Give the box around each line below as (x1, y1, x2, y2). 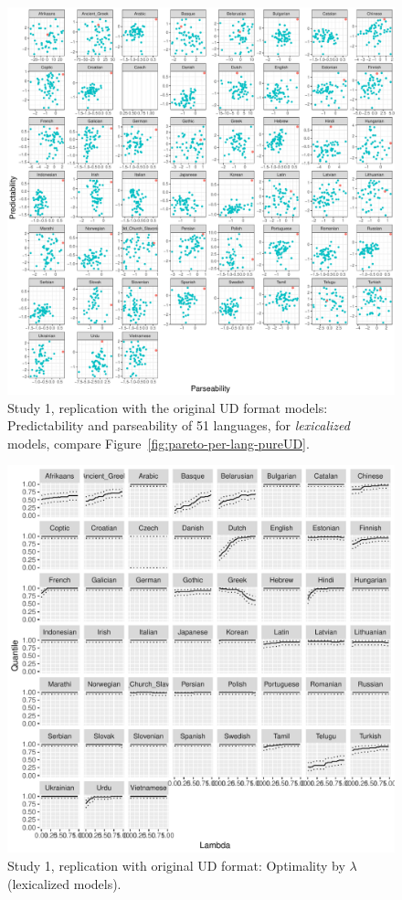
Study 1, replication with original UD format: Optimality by (7, 855, 345, 874)
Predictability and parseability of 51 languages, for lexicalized (7, 416, 350, 435)
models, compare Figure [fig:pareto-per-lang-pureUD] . (7, 433, 310, 452)
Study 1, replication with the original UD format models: (7, 397, 328, 417)
